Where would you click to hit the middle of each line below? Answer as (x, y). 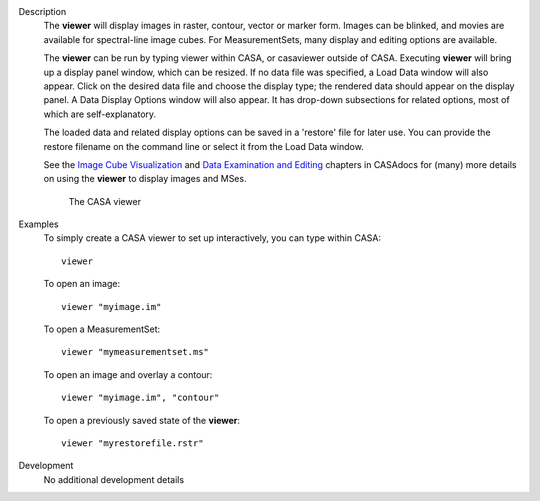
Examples (38, 224)
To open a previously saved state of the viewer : (141, 420)
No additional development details (114, 479)
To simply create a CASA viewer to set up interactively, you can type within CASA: (212, 238)
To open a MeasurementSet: (102, 329)
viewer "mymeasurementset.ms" (135, 352)
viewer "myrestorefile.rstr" (132, 443)
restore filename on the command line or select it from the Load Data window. (203, 146)
